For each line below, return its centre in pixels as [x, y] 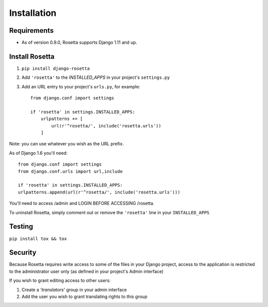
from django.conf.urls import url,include [70, 171]
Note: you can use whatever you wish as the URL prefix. [67, 144]
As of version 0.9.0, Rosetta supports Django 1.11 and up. [79, 43]
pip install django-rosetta [56, 68]
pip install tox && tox [38, 239]
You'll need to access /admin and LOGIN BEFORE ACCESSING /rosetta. [82, 203]
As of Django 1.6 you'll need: [38, 153]
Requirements [32, 31]
